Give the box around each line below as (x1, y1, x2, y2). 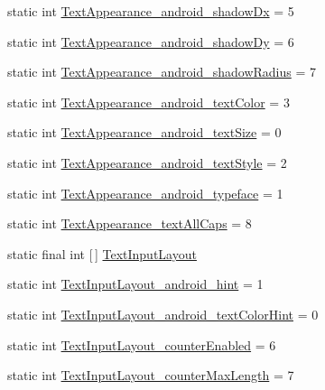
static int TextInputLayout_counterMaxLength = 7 (7, 366, 294, 385)
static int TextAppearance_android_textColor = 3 (7, 92, 290, 111)
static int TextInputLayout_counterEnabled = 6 (7, 335, 276, 354)
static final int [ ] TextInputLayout (7, 244, 197, 263)
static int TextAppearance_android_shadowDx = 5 (7, 2, 294, 20)
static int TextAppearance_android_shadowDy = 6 (7, 32, 294, 51)
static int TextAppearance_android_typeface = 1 (7, 183, 283, 202)
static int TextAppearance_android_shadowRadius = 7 (7, 62, 316, 81)
